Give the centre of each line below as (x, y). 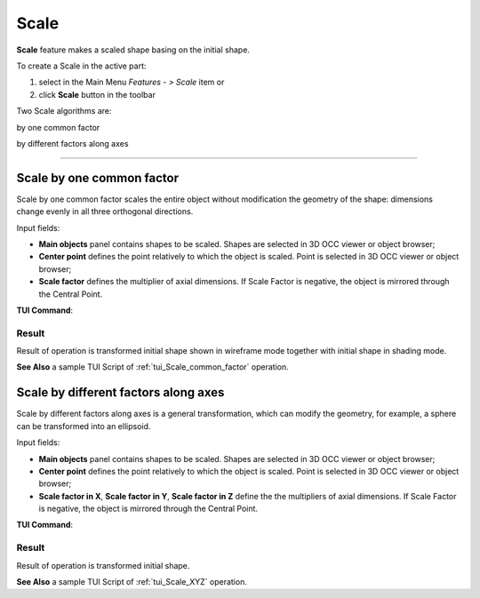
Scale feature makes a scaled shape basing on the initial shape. (133, 50)
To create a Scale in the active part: (81, 66)
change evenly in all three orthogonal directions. (105, 211)
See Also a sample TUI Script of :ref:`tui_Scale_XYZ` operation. (132, 582)
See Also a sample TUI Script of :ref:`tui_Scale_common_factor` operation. (152, 367)
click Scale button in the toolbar (97, 94)
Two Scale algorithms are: (64, 111)
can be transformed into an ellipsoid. (84, 426)
